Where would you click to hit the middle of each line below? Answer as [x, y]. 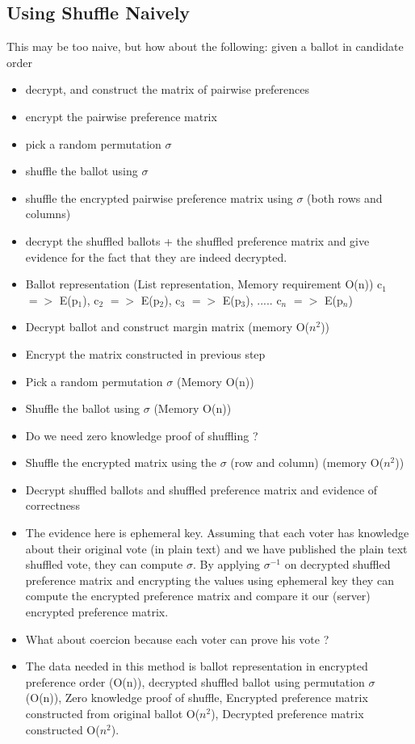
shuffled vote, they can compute [104, 564]
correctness [52, 505]
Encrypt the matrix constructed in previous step [145, 353]
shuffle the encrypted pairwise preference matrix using [159, 198]
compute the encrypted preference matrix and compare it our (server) [198, 596]
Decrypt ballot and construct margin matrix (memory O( [168, 327]
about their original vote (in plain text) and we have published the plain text [216, 548]
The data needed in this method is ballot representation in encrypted [197, 666]
